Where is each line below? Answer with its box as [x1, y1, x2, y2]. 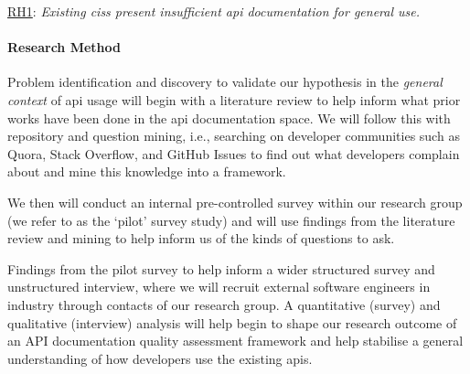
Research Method [7, 37, 121, 57]
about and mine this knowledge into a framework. [7, 162, 286, 181]
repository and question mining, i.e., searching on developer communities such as [7, 126, 460, 145]
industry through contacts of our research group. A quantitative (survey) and [7, 294, 441, 314]
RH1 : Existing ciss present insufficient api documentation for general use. [7, 2, 421, 20]
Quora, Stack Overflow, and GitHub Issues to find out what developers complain [7, 144, 460, 163]
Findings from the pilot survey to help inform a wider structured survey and [7, 259, 435, 278]
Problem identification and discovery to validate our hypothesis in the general [7, 72, 443, 91]
